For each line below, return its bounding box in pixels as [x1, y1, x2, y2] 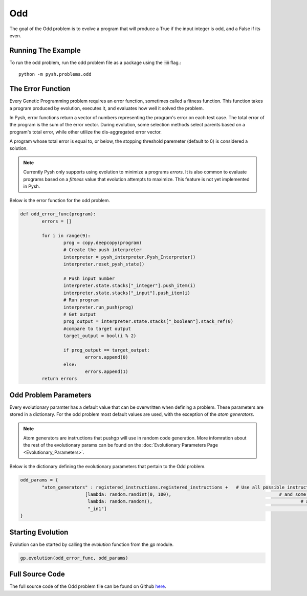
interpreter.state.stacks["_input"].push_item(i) [63, 290, 190, 296]
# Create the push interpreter [63, 247, 142, 253]
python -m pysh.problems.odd [18, 72, 92, 77]
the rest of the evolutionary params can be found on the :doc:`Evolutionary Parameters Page [23, 442, 218, 448]
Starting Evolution [9, 527, 69, 537]
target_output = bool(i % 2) [63, 333, 137, 339]
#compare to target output [63, 325, 131, 332]
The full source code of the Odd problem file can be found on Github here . [9, 583, 166, 589]
